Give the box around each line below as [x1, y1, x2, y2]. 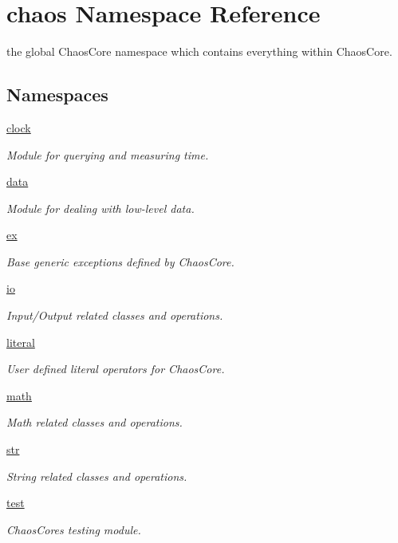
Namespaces [6, 82, 108, 107]
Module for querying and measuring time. [6, 146, 209, 163]
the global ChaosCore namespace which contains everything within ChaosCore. [6, 43, 392, 60]
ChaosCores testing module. [6, 521, 141, 537]
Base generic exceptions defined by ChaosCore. [6, 253, 234, 270]
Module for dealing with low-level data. [6, 199, 195, 216]
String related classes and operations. [6, 467, 187, 484]
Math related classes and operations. [6, 414, 183, 431]
